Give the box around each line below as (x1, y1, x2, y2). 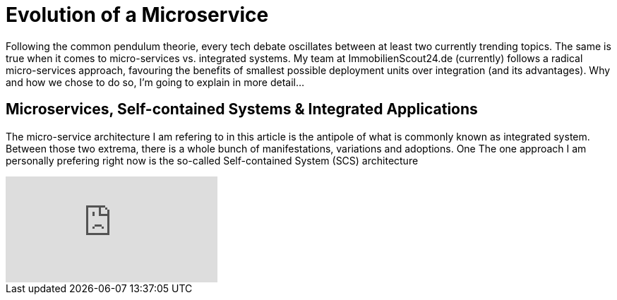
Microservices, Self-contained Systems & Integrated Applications (6, 100, 478, 119)
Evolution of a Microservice (6, 3, 269, 27)
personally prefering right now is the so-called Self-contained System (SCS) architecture (6, 154, 419, 167)
